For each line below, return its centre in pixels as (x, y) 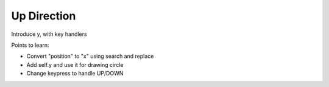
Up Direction (44, 16)
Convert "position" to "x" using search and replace (90, 56)
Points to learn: (30, 45)
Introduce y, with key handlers (49, 34)
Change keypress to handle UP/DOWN (75, 74)
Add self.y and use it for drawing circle (75, 64)
